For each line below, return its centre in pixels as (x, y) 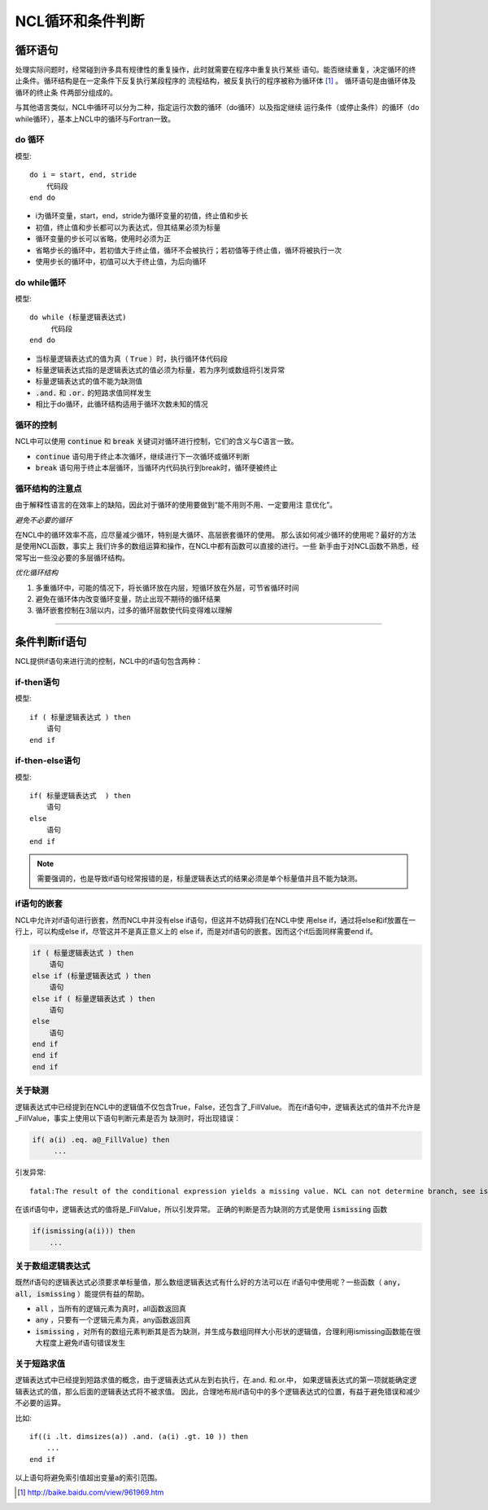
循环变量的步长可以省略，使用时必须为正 (103, 239)
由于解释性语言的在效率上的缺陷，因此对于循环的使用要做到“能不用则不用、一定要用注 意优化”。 (176, 505)
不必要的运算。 (40, 1403)
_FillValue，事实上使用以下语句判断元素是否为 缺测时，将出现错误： (128, 1118)
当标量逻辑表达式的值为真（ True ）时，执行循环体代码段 (131, 358)
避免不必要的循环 (44, 520)
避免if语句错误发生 (95, 1343)
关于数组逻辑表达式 (53, 1266)
